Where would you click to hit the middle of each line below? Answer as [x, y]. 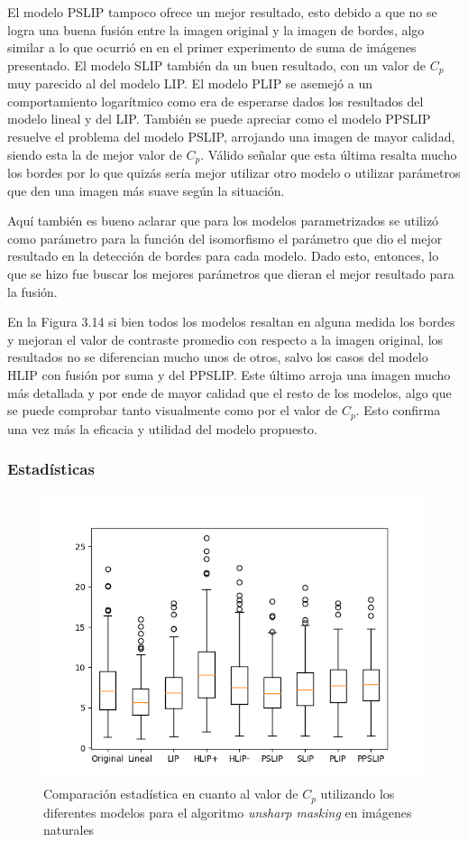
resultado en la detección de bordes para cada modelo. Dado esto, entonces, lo [223, 256]
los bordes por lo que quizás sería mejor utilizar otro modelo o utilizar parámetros [234, 173]
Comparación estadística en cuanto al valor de [171, 794]
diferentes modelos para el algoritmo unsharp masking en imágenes [228, 812]
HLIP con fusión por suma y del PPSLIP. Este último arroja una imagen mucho [229, 375]
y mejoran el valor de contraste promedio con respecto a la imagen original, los [225, 339]
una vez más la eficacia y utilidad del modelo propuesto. [162, 428]
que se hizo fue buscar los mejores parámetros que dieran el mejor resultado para [231, 274]
